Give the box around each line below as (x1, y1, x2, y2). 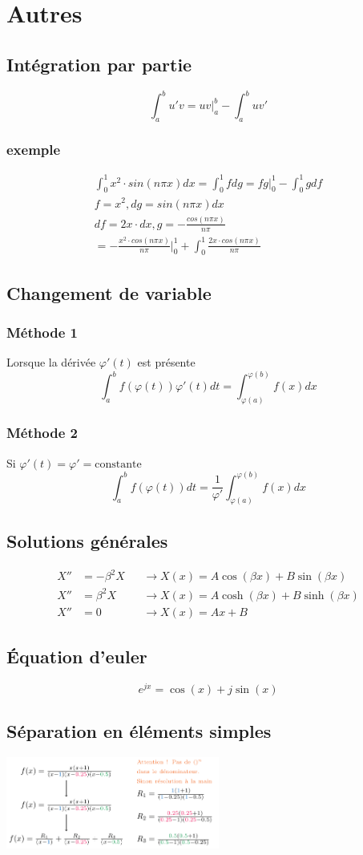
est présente (137, 354, 196, 371)
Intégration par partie (6, 51, 192, 76)
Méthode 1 (6, 322, 78, 342)
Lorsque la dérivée (6, 354, 96, 371)
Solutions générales (6, 528, 168, 553)
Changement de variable (6, 280, 212, 305)
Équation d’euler (6, 644, 147, 669)
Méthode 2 (6, 423, 78, 443)
